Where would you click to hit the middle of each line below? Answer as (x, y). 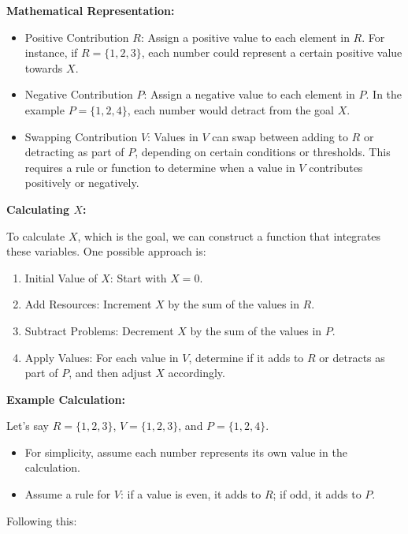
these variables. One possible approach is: (106, 251)
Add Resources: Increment (88, 304)
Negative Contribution (79, 94)
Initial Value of (61, 277)
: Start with (138, 277)
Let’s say (28, 426)
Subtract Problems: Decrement (99, 330)
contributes (336, 167)
